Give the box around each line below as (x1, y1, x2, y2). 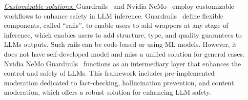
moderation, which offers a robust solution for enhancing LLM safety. (4, 87, 211, 97)
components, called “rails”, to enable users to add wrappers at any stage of (4, 20, 228, 30)
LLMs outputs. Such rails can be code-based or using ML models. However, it (4, 39, 237, 49)
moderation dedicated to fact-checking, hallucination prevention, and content (4, 77, 234, 87)
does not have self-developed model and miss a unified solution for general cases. (4, 48, 245, 59)
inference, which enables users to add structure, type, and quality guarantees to (4, 29, 242, 40)
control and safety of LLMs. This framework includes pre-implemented (4, 68, 215, 78)
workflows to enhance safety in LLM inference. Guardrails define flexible (4, 10, 224, 20)
